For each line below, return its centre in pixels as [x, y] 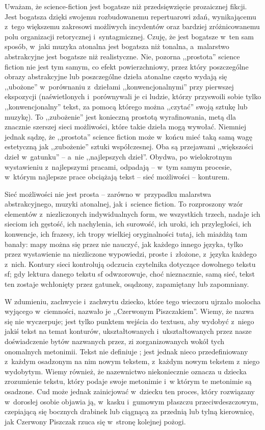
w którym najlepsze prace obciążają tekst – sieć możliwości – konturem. [117, 177]
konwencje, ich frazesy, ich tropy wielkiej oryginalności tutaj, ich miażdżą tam [126, 234]
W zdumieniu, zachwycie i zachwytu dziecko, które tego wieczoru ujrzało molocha [133, 301]
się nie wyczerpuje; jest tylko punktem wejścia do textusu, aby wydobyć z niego [129, 321]
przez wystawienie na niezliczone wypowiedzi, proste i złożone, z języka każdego [131, 254]
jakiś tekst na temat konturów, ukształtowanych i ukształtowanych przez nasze [128, 331]
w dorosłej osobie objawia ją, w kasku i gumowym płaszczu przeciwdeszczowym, [131, 401]
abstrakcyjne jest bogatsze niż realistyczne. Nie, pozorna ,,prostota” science [122, 56]
